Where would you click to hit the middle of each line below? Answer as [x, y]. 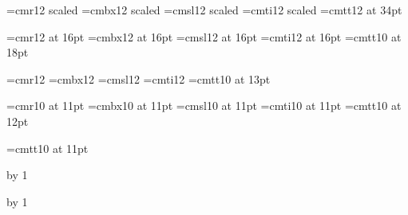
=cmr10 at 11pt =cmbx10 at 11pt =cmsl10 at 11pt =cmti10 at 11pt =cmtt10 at [204, 106]
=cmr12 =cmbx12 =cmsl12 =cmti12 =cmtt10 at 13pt [139, 78]
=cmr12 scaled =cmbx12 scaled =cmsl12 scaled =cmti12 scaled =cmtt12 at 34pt [204, 10]
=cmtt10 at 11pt [48, 148]
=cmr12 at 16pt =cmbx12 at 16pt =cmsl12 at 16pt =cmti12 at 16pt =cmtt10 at [204, 36]
